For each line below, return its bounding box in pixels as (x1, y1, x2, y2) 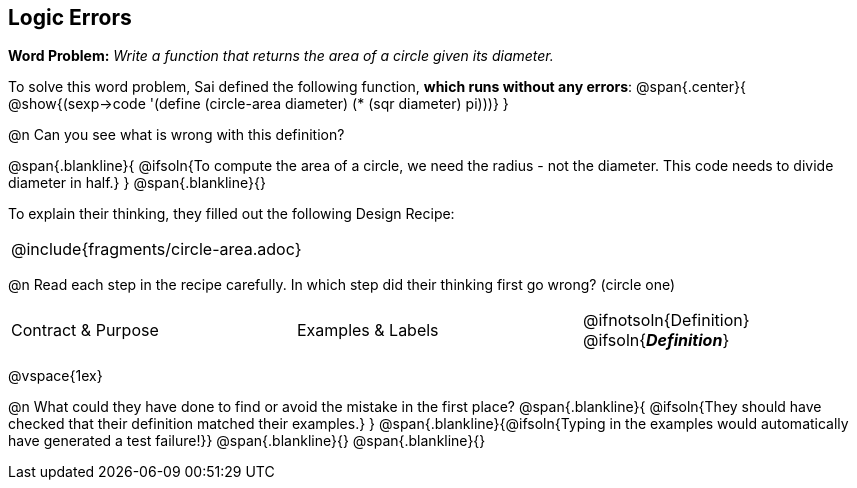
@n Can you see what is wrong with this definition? (8, 126, 345, 144)
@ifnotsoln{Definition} (582, 310, 750, 331)
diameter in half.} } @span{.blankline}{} (8, 174, 266, 192)
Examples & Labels (296, 320, 439, 341)
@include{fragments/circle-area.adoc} (11, 239, 302, 260)
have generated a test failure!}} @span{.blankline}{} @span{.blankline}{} (8, 432, 486, 450)
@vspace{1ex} (8, 367, 103, 385)
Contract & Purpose (11, 320, 159, 341)
